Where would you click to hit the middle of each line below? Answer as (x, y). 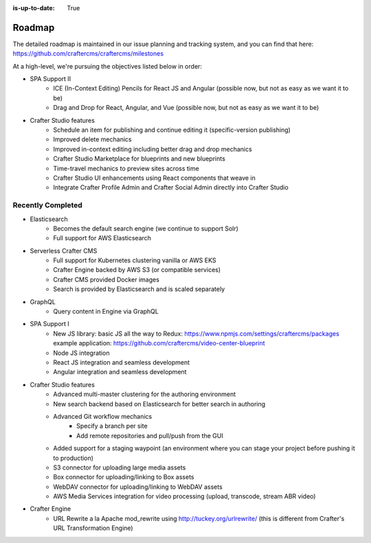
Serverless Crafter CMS (64, 251)
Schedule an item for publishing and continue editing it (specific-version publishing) (172, 130)
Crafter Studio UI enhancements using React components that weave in (154, 178)
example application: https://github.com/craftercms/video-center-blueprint (159, 343)
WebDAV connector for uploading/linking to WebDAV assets (138, 487)
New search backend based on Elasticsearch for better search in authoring (159, 404)
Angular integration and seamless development (120, 372)
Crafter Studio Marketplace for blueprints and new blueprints (139, 159)
